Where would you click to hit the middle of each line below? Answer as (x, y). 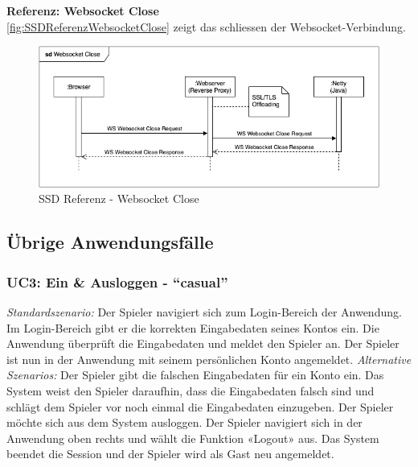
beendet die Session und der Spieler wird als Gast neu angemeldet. (170, 454)
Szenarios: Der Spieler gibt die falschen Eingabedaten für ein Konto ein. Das (195, 375)
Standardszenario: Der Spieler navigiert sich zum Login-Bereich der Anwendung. (204, 312)
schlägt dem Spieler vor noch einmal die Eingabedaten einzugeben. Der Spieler (200, 406)
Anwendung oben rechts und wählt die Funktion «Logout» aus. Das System (193, 438)
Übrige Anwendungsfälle (110, 242)
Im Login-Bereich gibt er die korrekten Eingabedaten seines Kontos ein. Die (193, 327)
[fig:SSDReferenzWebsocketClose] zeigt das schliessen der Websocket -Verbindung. (206, 26)
